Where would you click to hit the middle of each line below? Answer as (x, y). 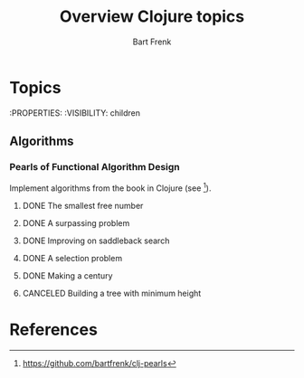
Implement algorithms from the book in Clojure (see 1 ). (110, 187)
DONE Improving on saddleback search (96, 241)
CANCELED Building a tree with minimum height (112, 293)
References (53, 330)
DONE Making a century (67, 276)
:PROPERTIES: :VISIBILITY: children (75, 113)
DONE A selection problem (72, 259)
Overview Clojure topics (152, 17)
